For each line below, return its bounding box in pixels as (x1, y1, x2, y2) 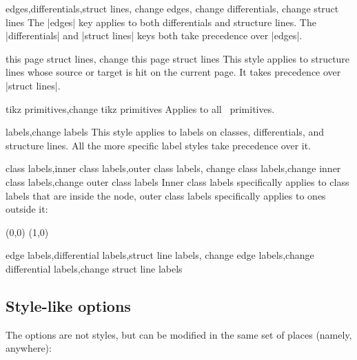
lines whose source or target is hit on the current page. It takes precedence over (6, 65, 341, 79)
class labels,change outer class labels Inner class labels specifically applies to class (6, 174, 349, 189)
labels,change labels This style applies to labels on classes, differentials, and (6, 125, 324, 139)
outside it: (6, 202, 48, 216)
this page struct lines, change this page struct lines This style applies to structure (6, 51, 350, 65)
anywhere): (6, 341, 52, 355)
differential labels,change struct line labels (6, 261, 183, 275)
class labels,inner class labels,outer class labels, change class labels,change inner (6, 161, 341, 176)
